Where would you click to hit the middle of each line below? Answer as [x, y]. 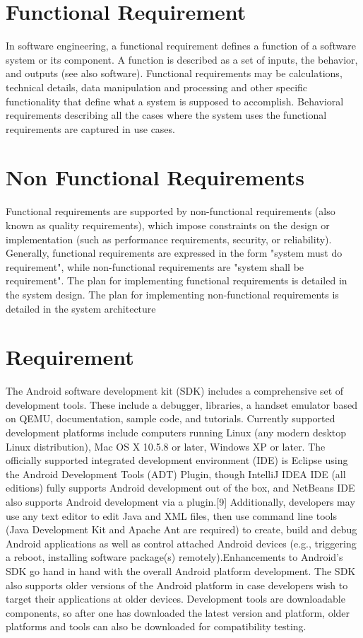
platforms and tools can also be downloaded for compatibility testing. [156, 626]
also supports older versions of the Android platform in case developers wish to [177, 585]
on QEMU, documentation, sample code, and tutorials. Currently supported [171, 418]
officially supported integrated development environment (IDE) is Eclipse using [177, 460]
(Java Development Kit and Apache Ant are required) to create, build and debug [181, 529]
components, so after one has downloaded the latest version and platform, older [178, 612]
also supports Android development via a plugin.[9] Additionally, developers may [180, 502]
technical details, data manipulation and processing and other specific [157, 87]
